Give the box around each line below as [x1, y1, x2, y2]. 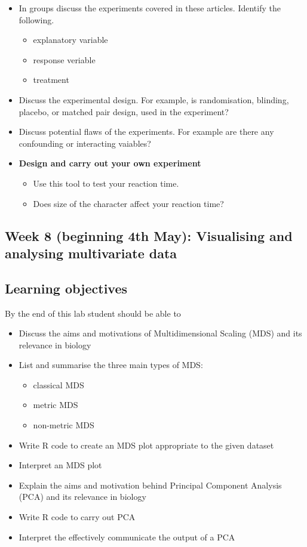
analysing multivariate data [5, 243, 177, 262]
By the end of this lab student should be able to [5, 307, 181, 319]
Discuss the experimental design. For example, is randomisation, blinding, [19, 93, 289, 106]
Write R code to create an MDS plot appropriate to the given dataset [19, 438, 274, 451]
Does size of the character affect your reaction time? [33, 197, 224, 209]
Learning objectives [5, 279, 128, 297]
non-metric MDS [33, 419, 94, 431]
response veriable [33, 53, 96, 66]
